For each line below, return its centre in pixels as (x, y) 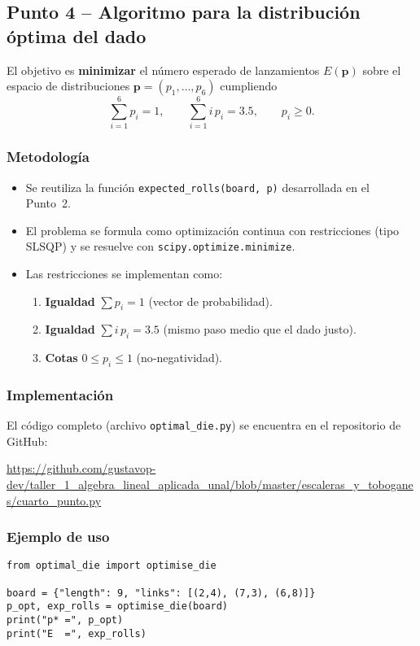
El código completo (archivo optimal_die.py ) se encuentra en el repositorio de (204, 425)
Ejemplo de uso (58, 537)
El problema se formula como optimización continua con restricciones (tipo (212, 230)
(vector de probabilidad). (210, 301)
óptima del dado (77, 35)
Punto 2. (48, 203)
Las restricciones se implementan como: (124, 274)
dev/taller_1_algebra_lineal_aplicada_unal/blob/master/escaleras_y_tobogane (210, 485)
